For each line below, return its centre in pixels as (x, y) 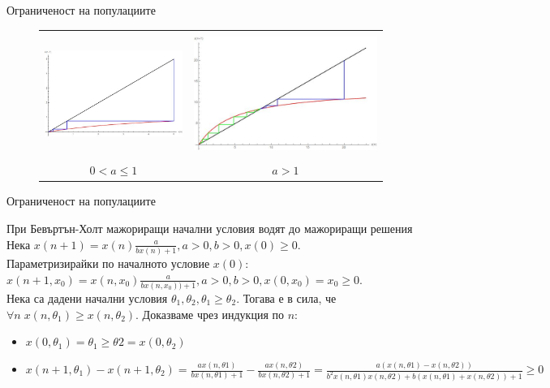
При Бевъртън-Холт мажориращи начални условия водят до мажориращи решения (210, 228)
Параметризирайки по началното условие (108, 263)
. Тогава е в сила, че (286, 297)
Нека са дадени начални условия (87, 297)
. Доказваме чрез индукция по (210, 314)
